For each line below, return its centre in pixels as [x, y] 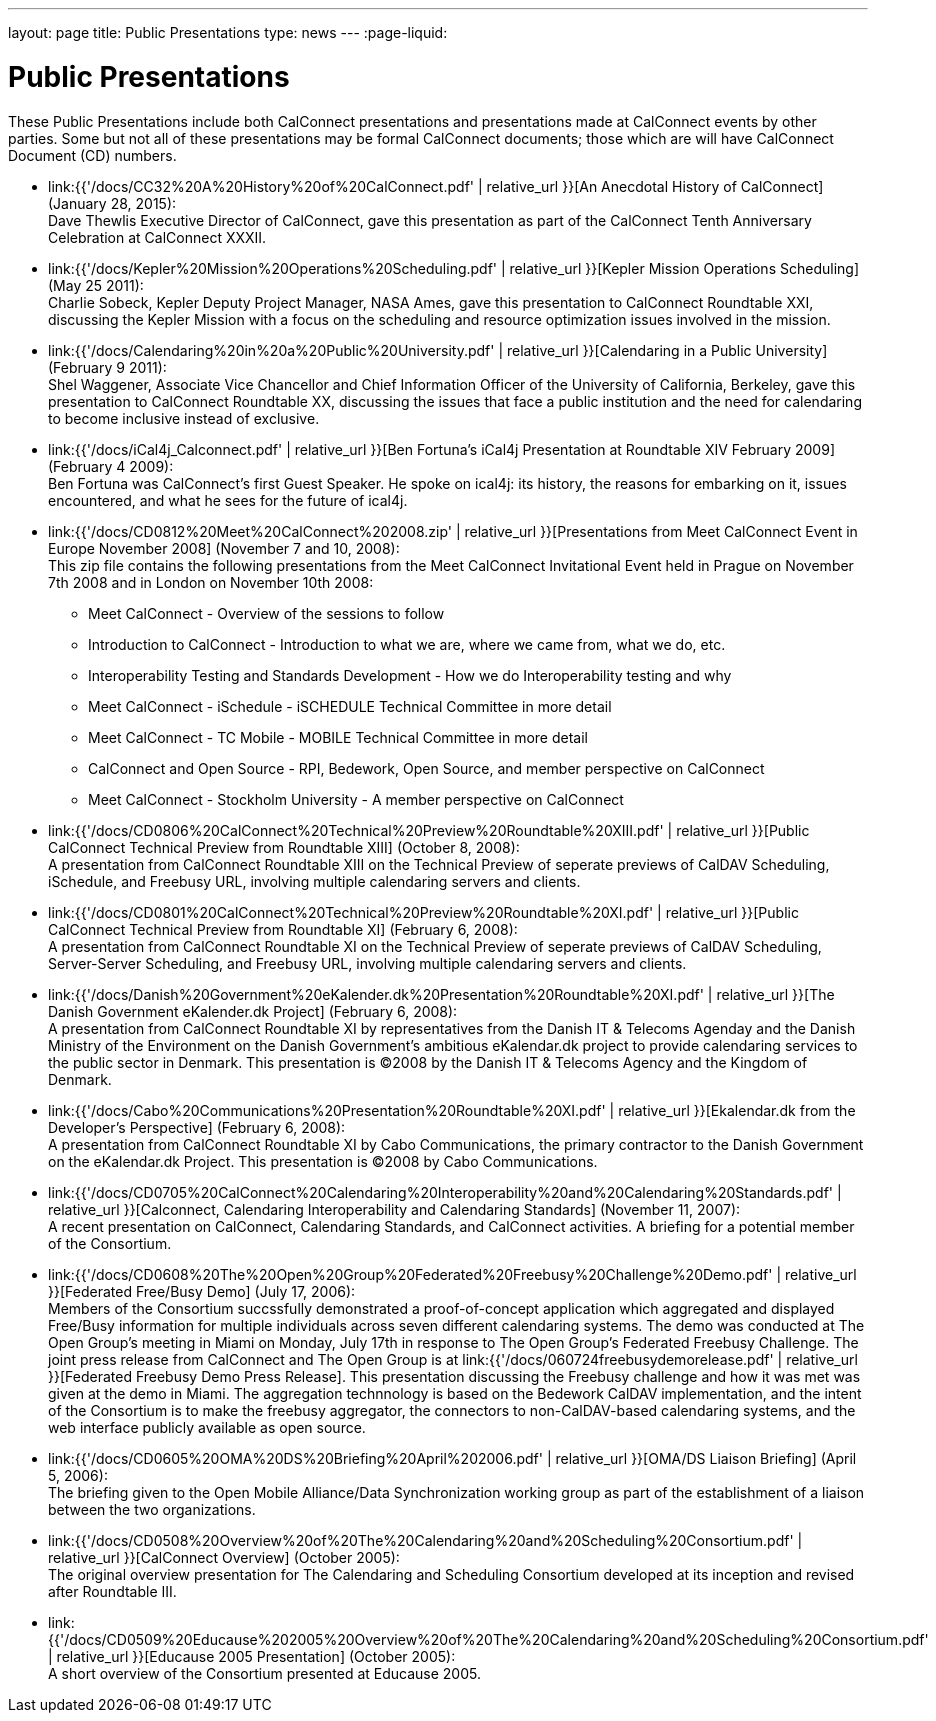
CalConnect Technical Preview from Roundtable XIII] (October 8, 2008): [284, 847]
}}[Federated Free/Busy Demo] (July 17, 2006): [202, 1291]
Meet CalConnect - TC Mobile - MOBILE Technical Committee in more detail [338, 737]
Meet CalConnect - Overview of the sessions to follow [266, 613]
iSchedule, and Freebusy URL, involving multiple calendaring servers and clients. [314, 881]
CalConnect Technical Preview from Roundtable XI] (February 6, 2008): [283, 929]
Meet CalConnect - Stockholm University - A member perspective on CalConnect [356, 799]
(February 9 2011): [107, 367]
